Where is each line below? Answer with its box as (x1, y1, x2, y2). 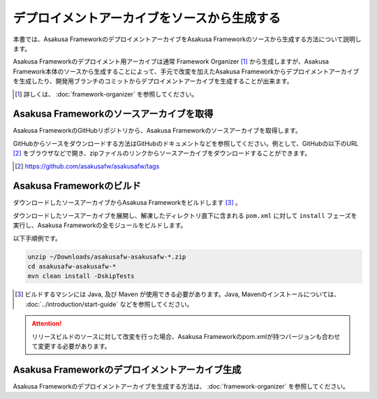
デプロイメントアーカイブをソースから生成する (13, 10, 281, 26)
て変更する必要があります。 (31, 342, 111, 350)
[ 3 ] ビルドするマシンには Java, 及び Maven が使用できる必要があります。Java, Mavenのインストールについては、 (15, 290, 341, 298)
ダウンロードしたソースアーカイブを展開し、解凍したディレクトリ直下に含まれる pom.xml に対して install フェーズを (13, 211, 357, 219)
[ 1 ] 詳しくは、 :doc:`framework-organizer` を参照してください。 (15, 89, 198, 98)
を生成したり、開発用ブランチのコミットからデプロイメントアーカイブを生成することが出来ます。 (13, 77, 293, 85)
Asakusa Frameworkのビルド (13, 180, 141, 192)
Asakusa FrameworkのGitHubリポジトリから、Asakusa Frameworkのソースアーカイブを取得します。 (13, 126, 302, 135)
